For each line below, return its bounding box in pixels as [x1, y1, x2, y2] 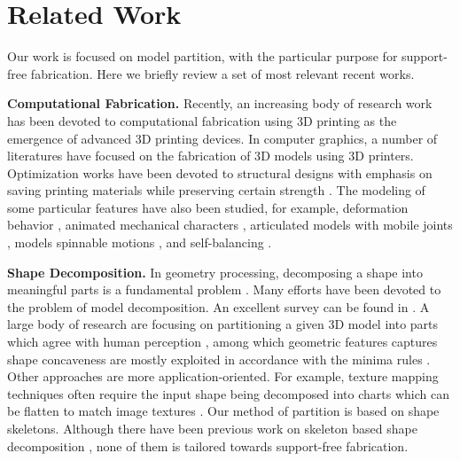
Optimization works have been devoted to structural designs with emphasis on [7, 163, 433, 182]
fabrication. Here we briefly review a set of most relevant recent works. [30, 64, 415, 82]
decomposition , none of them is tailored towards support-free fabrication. [7, 436, 409, 455]
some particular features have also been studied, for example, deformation [7, 198, 409, 216]
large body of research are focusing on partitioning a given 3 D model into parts [7, 315, 439, 333]
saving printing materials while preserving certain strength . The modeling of [7, 181, 425, 199]
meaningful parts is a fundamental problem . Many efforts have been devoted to [7, 280, 441, 299]
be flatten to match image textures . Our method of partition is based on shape [7, 402, 440, 420]
